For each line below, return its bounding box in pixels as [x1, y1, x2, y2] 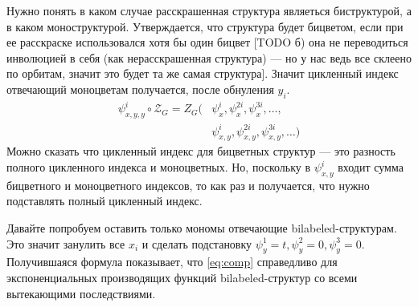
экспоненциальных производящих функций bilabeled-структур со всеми [6, 269, 358, 285]
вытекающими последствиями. [6, 285, 156, 301]
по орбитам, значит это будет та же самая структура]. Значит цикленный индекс [6, 65, 399, 82]
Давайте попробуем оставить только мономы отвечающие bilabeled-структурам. [6, 220, 397, 236]
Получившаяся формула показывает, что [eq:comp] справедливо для [6, 253, 338, 270]
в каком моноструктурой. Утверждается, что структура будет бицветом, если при [6, 18, 404, 34]
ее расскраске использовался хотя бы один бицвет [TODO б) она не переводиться [6, 34, 408, 50]
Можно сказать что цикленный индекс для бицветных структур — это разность [6, 143, 395, 160]
